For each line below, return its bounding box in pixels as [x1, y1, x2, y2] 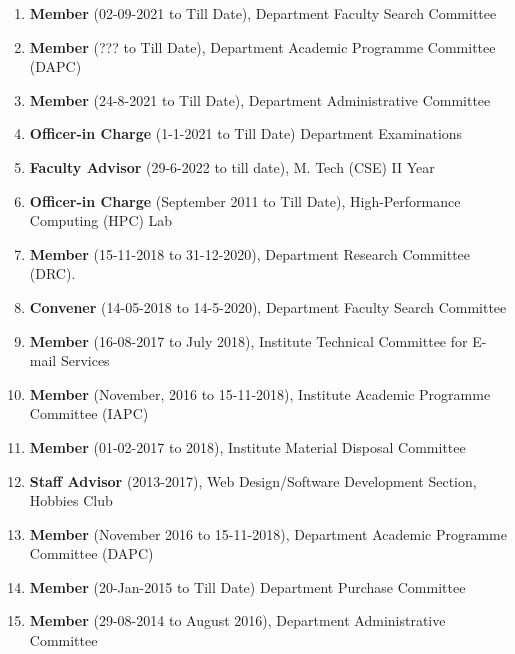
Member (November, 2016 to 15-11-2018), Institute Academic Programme [29, 383, 491, 404]
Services [60, 350, 110, 371]
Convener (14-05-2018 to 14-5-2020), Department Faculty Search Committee [29, 296, 507, 317]
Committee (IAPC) [29, 403, 149, 424]
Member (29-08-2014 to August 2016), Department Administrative [29, 610, 446, 631]
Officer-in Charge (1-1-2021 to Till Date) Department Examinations [29, 123, 463, 144]
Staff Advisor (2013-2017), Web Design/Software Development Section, [29, 470, 477, 491]
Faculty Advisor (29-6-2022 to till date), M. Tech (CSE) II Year [29, 156, 435, 177]
